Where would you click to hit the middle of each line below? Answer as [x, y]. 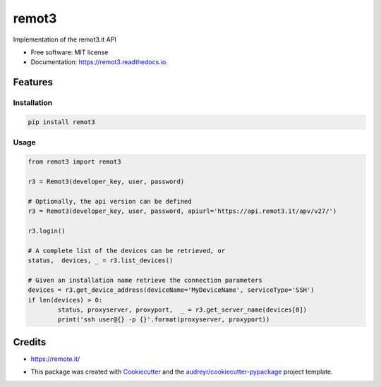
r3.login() [47, 231]
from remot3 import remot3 [74, 162]
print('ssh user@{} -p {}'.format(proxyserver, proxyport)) [164, 320]
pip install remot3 [61, 122]
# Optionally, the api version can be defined [110, 201]
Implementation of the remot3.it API [65, 39]
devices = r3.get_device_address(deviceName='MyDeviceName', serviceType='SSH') [171, 290]
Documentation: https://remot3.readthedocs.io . [99, 62]
